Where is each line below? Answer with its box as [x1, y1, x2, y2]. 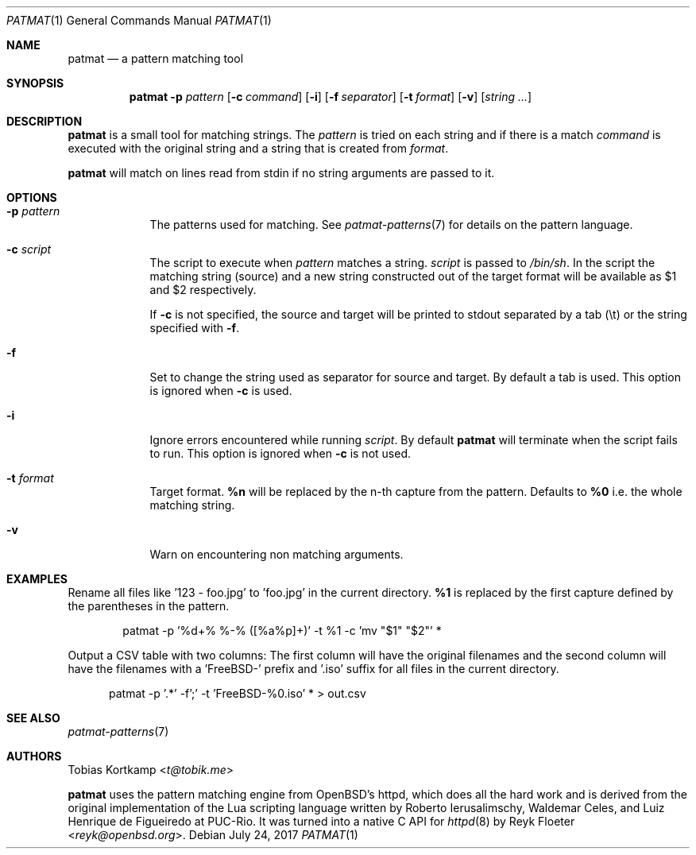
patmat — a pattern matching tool [68, 52, 244, 65]
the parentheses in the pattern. [68, 599, 230, 613]
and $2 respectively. [149, 283, 257, 296]
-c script [6, 242, 52, 256]
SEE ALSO [6, 711, 60, 725]
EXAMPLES [6, 572, 68, 586]
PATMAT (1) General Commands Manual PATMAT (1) [6, 14, 272, 27]
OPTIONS [6, 191, 57, 204]
